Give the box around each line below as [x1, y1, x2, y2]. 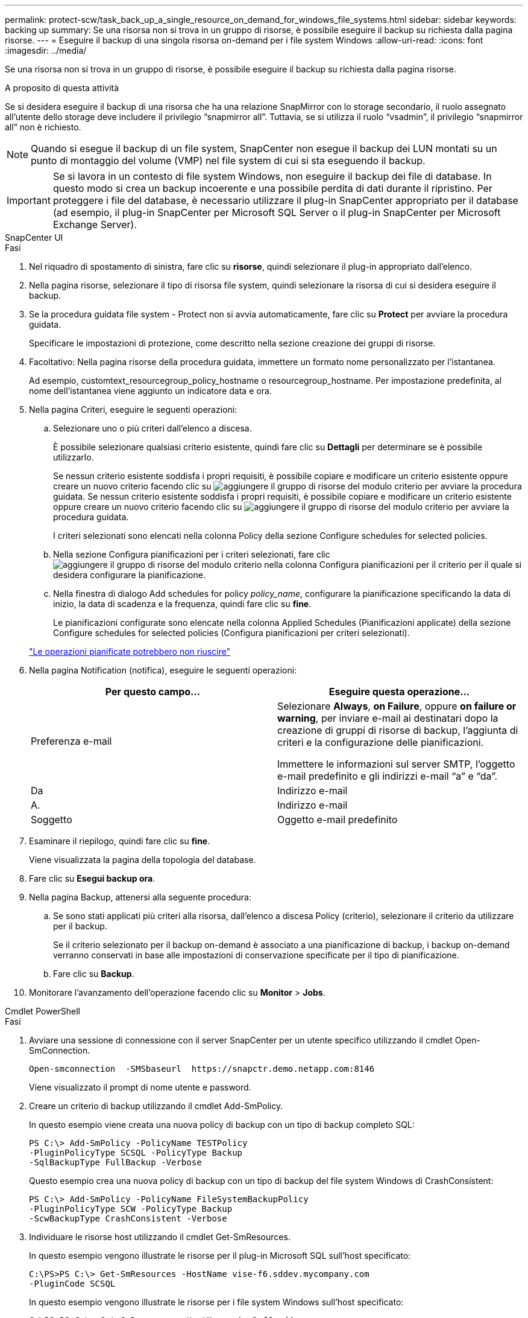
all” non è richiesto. [5, 122, 81, 132]
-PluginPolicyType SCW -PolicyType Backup [29, 1204, 233, 1214]
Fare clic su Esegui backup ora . [29, 873, 156, 883]
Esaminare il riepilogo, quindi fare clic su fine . [29, 836, 210, 846]
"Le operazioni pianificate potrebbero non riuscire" [29, 646, 231, 657]
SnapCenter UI [5, 232, 63, 243]
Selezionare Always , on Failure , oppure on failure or [277, 700, 517, 712]
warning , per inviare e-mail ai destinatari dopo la [277, 712, 498, 724]
